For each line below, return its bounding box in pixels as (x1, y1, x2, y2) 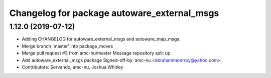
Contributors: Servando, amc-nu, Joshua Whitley (22, 64, 123, 70)
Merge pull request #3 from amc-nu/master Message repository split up (22, 50, 171, 56)
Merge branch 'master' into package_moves (22, 43, 113, 49)
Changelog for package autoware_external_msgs (9, 7, 219, 18)
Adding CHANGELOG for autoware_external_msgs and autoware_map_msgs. (22, 36, 181, 42)
